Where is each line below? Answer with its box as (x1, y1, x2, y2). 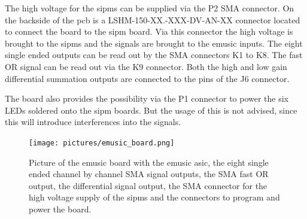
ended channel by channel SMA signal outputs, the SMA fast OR (29, 168, 269, 180)
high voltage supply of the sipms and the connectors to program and (29, 191, 280, 203)
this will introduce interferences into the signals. (5, 115, 181, 128)
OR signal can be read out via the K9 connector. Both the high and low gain (5, 60, 287, 72)
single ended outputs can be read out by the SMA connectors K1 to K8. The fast (5, 48, 303, 61)
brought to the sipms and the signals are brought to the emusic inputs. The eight (5, 36, 303, 49)
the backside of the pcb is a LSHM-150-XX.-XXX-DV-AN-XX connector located (5, 13, 300, 26)
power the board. (29, 202, 92, 215)
